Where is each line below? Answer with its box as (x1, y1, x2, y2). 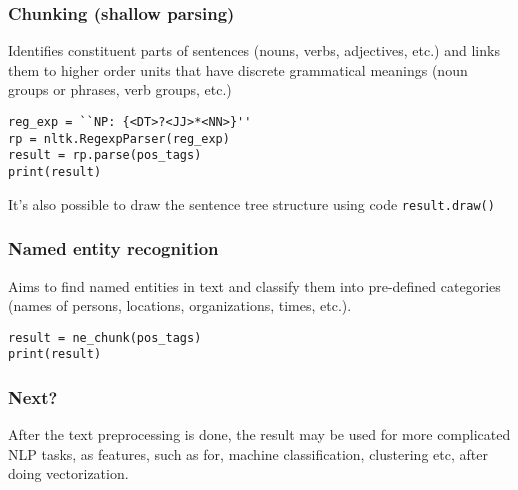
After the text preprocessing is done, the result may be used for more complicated (8, 424, 511, 445)
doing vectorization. (8, 463, 129, 484)
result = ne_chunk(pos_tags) (8, 330, 202, 345)
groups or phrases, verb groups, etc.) (8, 79, 232, 100)
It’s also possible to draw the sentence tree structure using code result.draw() (8, 193, 495, 214)
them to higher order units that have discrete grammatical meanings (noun (8, 59, 468, 80)
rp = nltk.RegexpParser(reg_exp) (8, 131, 230, 146)
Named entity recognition (8, 236, 219, 261)
